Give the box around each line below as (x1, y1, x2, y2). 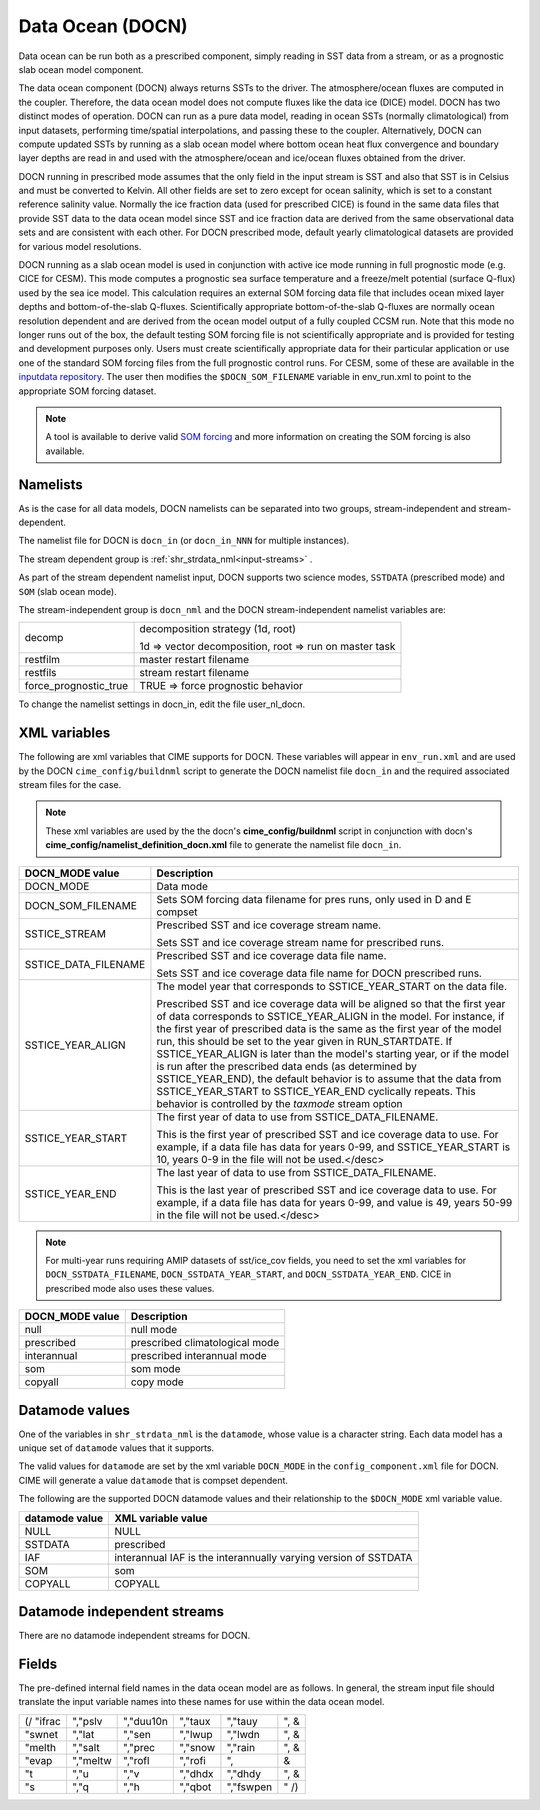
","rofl (123, 1753, 150, 1767)
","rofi (178, 1753, 207, 1767)
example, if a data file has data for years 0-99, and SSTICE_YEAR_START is (156, 1140, 511, 1154)
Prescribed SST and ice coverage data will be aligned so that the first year (156, 996, 506, 1010)
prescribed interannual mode (130, 1349, 267, 1363)
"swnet (24, 1727, 59, 1741)
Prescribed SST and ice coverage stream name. (156, 918, 382, 932)
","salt (71, 1740, 100, 1754)
